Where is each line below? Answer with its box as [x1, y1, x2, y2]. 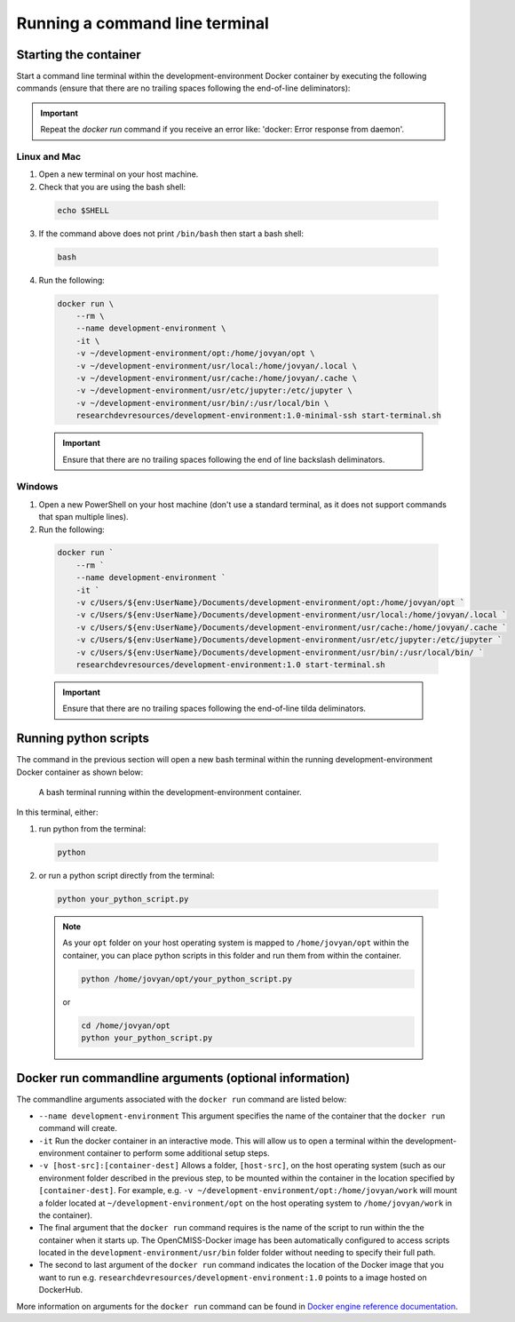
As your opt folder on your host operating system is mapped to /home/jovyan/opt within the [62, 937, 409, 948]
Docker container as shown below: [16, 767, 144, 777]
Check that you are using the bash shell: [38, 181, 186, 192]
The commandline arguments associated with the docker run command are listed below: [16, 1094, 347, 1105]
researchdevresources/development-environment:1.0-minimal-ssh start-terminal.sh [75, 410, 441, 421]
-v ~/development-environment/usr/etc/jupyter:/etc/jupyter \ [75, 386, 353, 395]
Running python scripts [16, 731, 150, 746]
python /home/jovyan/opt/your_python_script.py [81, 974, 292, 984]
